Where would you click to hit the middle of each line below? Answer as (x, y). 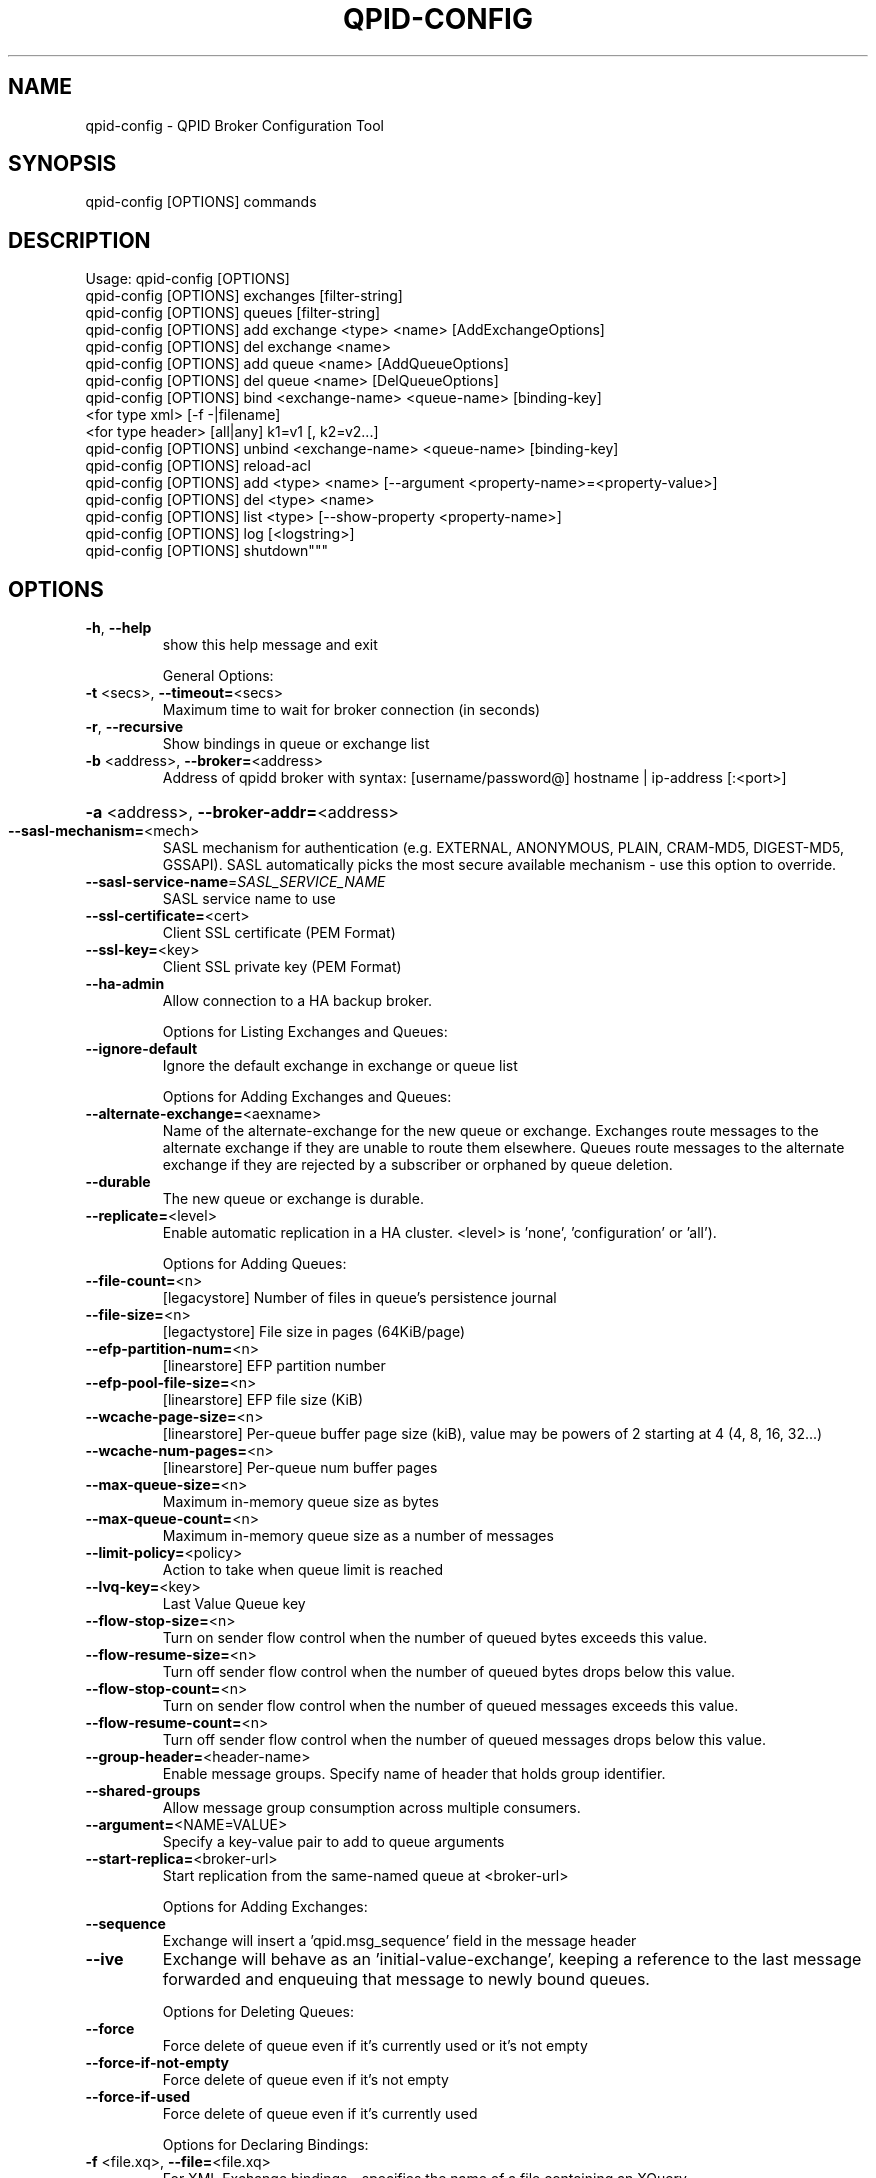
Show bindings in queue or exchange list (296, 744)
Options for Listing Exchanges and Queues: (305, 1032)
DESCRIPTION (79, 240)
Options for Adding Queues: (254, 1264)
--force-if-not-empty (157, 2063)
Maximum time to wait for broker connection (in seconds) (351, 710)
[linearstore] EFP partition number (274, 1366)
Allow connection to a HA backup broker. (297, 1001)
